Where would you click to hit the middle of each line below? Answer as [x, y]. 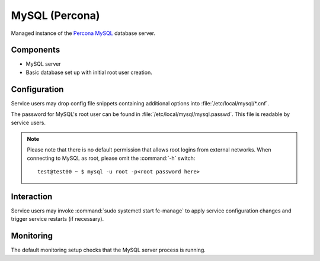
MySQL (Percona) [55, 15]
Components [36, 50]
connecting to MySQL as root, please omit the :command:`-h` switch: [111, 158]
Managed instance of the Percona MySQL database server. [83, 33]
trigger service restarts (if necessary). [57, 219]
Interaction [32, 196]
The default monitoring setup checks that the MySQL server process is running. [108, 250]
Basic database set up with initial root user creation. [89, 72]
